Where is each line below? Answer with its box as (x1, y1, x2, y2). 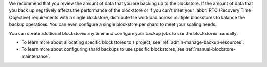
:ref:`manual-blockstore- (185, 46, 236, 52)
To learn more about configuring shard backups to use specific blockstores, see (21, 46, 185, 52)
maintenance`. (21, 53, 51, 59)
